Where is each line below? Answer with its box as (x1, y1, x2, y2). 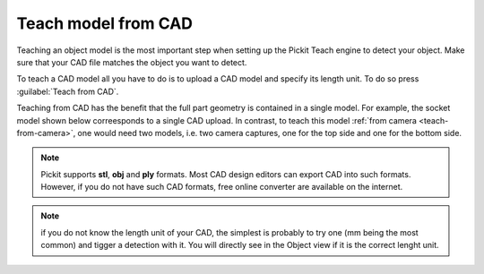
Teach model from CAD (16, 13, 193, 33)
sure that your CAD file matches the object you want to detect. (16, 56, 247, 67)
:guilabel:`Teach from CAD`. (16, 86, 119, 97)
